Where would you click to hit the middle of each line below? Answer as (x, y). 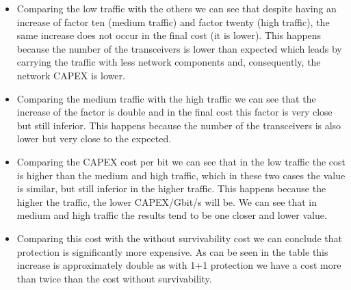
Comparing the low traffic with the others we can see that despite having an (177, 8)
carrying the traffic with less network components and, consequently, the (169, 62)
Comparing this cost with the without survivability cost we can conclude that (180, 238)
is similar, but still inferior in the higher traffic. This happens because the (171, 188)
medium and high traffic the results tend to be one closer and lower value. (172, 215)
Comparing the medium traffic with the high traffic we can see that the (166, 98)
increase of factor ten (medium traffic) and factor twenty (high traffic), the (173, 22)
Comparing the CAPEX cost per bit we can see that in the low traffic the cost (181, 161)
